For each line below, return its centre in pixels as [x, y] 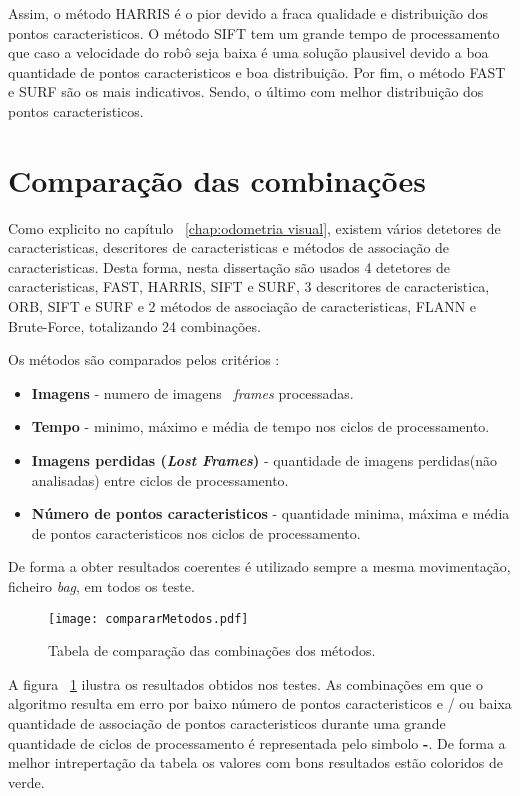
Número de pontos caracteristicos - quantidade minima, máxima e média [270, 513]
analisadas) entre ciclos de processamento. [160, 479]
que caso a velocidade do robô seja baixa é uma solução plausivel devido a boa [248, 52]
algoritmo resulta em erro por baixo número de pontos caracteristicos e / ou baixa [260, 703]
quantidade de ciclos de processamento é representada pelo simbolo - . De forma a [257, 742]
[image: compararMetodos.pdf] [148, 618]
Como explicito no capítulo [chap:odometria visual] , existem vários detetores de [254, 227]
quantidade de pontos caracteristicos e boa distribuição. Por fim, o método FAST [257, 71]
